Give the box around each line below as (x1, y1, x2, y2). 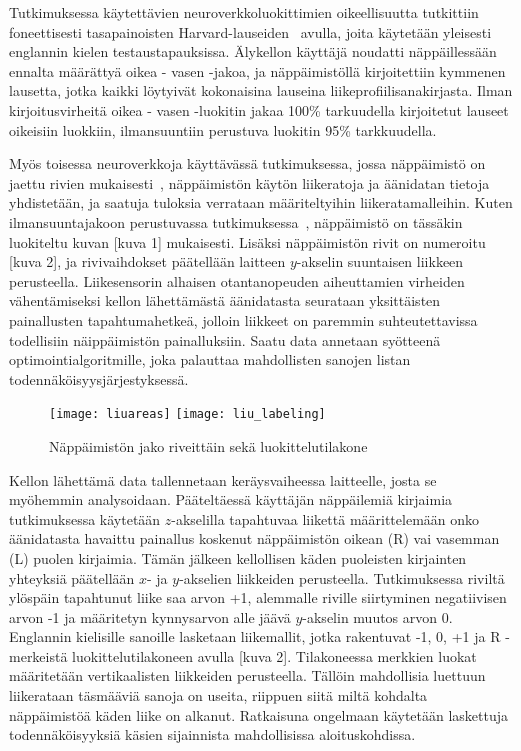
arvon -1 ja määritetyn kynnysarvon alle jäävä (9, 606, 291, 627)
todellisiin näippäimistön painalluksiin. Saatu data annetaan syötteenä (9, 329, 441, 350)
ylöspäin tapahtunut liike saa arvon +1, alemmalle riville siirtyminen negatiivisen (9, 587, 507, 608)
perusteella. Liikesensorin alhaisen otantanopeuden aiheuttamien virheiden (9, 270, 465, 291)
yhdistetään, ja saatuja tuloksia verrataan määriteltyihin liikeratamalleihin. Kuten (9, 192, 513, 213)
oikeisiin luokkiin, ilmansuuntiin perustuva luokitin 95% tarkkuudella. (9, 119, 437, 140)
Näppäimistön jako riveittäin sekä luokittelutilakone (49, 435, 368, 456)
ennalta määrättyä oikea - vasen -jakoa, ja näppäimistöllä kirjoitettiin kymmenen (9, 60, 506, 81)
